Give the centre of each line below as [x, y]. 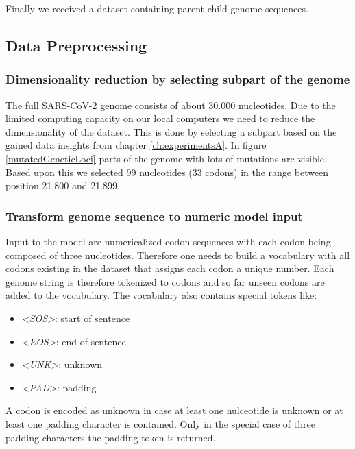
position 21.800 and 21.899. [63, 185]
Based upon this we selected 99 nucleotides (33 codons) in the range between [167, 172]
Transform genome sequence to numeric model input [154, 216]
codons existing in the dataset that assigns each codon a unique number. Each [170, 268]
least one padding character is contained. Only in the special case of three [160, 423]
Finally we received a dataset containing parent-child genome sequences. [157, 8]
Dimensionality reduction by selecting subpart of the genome [178, 79]
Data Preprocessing [76, 45]
